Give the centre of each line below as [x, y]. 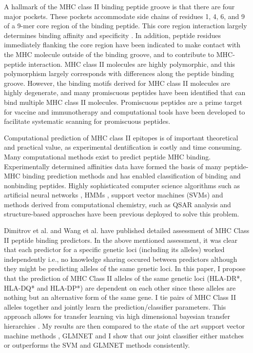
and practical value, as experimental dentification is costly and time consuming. [123, 147]
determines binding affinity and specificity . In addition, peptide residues [112, 35]
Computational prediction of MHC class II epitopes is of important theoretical [121, 137]
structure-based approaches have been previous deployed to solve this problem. [122, 214]
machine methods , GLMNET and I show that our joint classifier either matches [124, 335]
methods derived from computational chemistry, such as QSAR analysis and [117, 204]
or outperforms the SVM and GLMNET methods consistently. [97, 345]
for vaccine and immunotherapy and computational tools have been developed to [125, 111]
